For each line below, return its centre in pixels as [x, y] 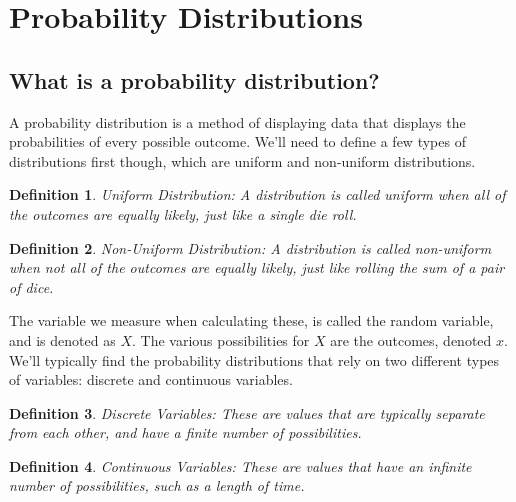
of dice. [31, 286]
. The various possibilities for [220, 339]
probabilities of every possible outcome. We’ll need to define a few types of [237, 141]
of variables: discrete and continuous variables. [151, 379]
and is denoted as [62, 339]
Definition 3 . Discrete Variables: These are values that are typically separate [247, 412]
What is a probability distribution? [194, 79]
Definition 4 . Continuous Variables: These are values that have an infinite [240, 465]
